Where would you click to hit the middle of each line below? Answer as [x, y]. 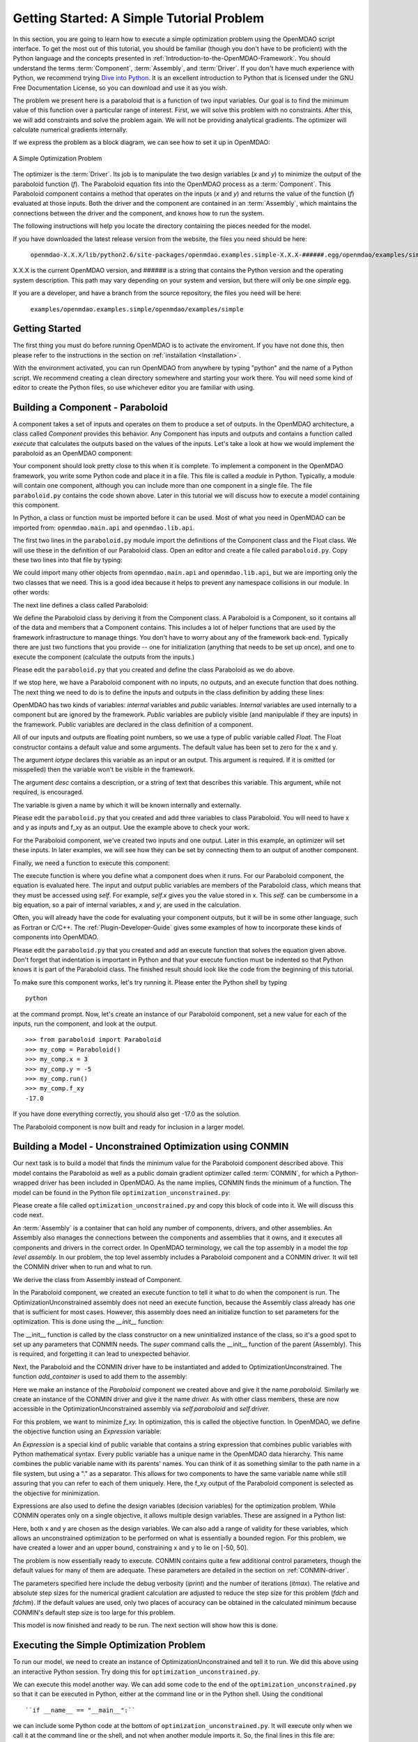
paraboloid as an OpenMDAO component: [73, 454]
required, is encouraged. [48, 792]
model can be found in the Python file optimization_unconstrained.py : [122, 1192]
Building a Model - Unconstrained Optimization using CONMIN [151, 1147]
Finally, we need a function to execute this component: [91, 863]
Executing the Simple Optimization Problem [109, 1645]
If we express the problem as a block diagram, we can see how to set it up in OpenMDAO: [142, 142]
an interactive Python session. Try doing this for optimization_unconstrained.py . [137, 1672]
